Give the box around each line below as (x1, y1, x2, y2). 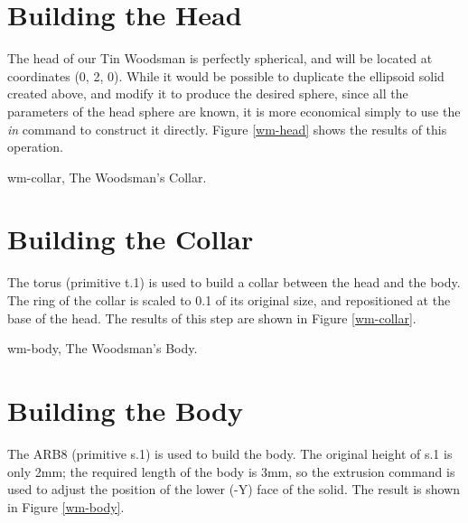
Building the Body (7, 391, 243, 428)
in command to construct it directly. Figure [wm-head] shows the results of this (7, 119, 447, 138)
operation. (7, 137, 63, 156)
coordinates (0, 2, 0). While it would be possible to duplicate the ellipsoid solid (7, 66, 445, 85)
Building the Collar (7, 220, 254, 257)
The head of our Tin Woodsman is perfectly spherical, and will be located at (7, 49, 433, 68)
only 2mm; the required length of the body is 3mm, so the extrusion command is (7, 462, 455, 481)
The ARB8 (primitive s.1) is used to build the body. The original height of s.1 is (7, 444, 453, 462)
